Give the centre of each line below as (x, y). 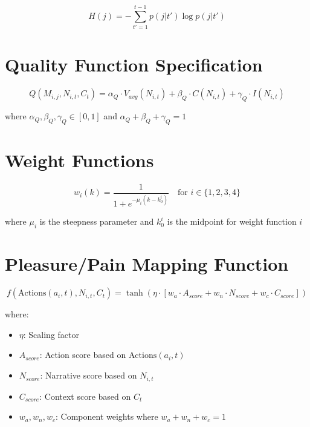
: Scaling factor (51, 334)
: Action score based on (83, 355)
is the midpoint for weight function (232, 221)
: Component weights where (107, 416)
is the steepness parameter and (97, 221)
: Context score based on (85, 396)
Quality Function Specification (134, 65)
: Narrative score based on (89, 375)
